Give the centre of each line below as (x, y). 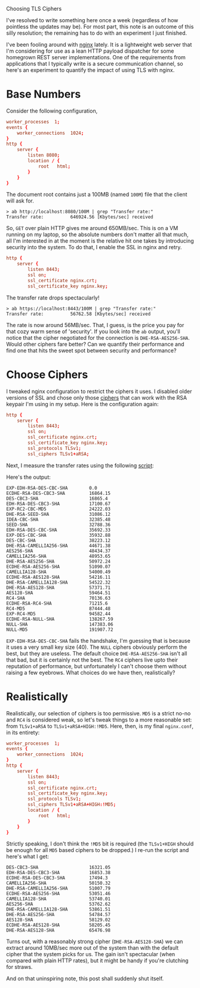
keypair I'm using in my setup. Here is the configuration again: (82, 404)
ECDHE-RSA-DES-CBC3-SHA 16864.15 (59, 493)
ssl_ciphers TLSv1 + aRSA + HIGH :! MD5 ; (72, 805)
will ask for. (20, 201)
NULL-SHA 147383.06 (60, 624)
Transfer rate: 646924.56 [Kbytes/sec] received (80, 217)
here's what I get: (28, 857)
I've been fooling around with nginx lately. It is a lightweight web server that (99, 45)
